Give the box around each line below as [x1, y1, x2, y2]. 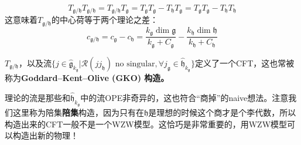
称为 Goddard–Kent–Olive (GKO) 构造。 [5, 72, 169, 84]
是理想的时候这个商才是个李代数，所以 [148, 106, 296, 119]
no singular [115, 59, 155, 68]
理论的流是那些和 [5, 91, 70, 103]
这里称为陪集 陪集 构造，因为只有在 [12, 106, 144, 119]
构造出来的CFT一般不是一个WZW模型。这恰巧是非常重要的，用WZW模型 [5, 117, 288, 130]
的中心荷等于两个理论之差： [51, 14, 158, 26]
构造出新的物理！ [12, 129, 78, 141]
